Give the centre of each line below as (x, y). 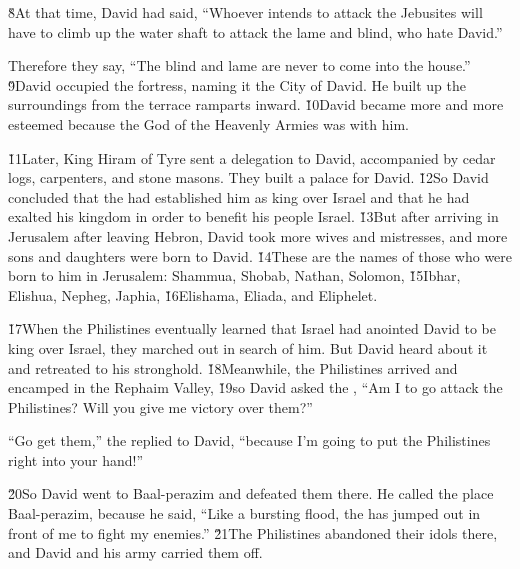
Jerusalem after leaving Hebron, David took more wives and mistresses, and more (258, 235)
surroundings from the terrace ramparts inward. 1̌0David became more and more (256, 104)
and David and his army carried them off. (135, 552)
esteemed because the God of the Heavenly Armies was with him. (208, 123)
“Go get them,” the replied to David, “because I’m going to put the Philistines (249, 440)
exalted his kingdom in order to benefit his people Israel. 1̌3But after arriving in (253, 216)
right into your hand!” (76, 459)
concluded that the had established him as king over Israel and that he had (239, 196)
